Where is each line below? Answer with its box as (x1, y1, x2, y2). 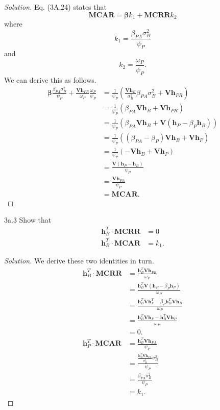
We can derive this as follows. (4, 74, 96, 85)
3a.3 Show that (4, 214, 52, 225)
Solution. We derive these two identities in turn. (4, 255, 154, 266)
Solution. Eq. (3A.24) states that (4, 2, 107, 12)
